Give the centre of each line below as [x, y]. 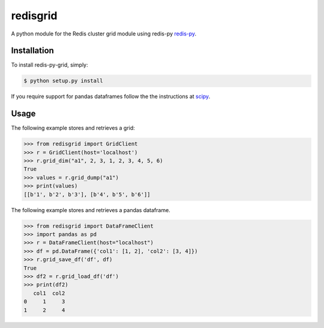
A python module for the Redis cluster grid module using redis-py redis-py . [104, 34]
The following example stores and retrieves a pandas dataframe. [91, 210]
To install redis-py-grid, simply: [49, 65]
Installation [32, 51]
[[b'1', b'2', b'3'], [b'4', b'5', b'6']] [87, 194]
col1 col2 [49, 293]
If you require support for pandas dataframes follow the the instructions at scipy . [111, 97]
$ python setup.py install [63, 81]
